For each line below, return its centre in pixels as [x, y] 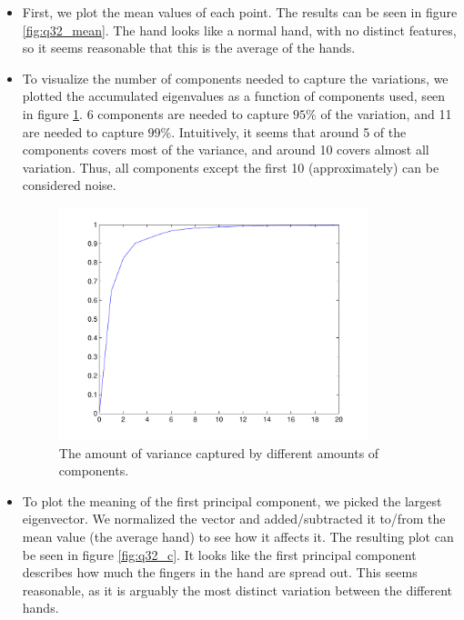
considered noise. [69, 185]
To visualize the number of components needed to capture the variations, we [235, 78]
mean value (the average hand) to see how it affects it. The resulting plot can [238, 536]
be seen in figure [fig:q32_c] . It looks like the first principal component [219, 554]
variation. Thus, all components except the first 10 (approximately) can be [231, 167]
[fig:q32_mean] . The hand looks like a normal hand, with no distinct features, [239, 30]
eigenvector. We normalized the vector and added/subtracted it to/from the [234, 519]
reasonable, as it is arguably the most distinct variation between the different [237, 590]
